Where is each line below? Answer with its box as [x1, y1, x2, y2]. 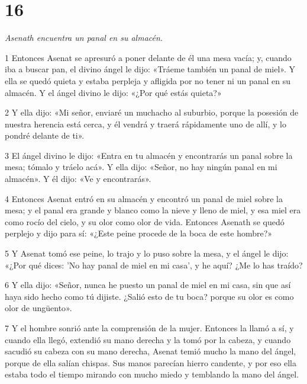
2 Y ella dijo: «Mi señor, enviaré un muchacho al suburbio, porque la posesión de [5, 106, 299, 119]
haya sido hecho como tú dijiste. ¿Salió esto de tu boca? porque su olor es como [5, 290, 294, 302]
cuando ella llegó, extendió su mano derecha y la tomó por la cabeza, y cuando [5, 333, 291, 345]
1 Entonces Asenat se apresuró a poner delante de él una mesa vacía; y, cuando [5, 51, 292, 63]
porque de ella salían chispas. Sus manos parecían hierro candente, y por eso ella [5, 356, 296, 369]
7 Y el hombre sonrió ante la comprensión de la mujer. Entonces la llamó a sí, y [5, 322, 294, 334]
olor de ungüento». [5, 302, 72, 314]
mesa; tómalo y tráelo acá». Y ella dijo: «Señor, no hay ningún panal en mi [5, 161, 277, 173]
